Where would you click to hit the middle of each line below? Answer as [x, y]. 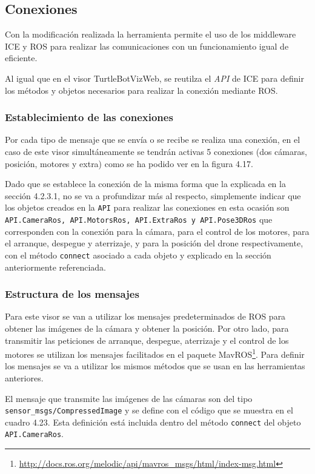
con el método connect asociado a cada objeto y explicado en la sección [138, 255]
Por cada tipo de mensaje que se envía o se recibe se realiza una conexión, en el [153, 140]
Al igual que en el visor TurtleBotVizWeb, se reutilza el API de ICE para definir [154, 78]
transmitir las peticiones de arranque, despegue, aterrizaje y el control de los [147, 340]
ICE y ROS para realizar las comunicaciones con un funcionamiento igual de [147, 46]
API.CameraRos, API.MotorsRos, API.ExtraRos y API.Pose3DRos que [139, 219]
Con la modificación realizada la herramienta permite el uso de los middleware [151, 34]
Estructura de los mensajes [72, 294]
